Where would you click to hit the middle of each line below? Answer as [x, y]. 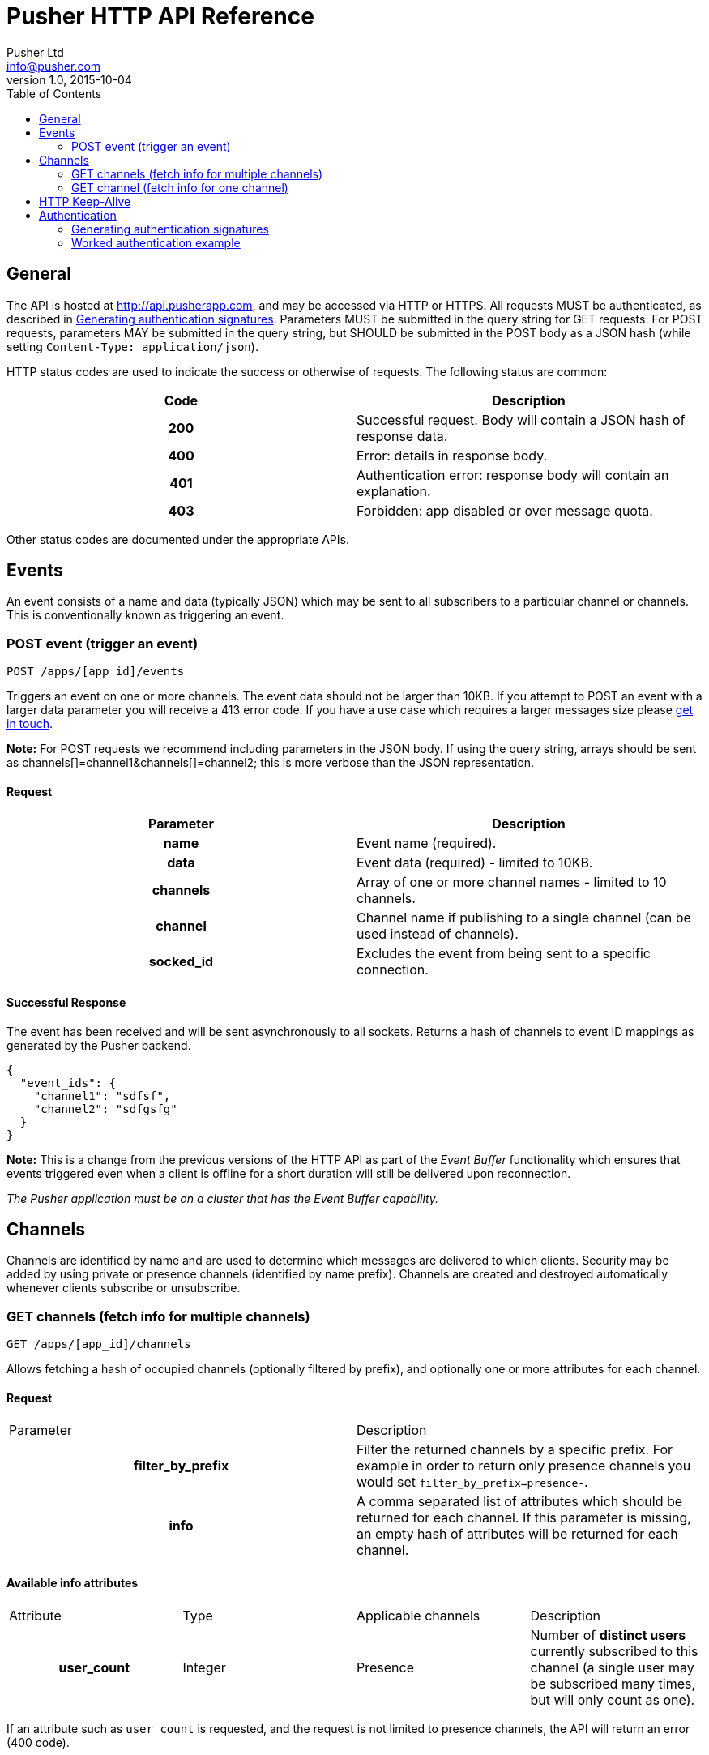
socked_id [181, 962]
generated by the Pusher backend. [99, 1045]
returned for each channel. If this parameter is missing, [524, 1518]
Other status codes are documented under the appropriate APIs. [178, 539]
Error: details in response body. [452, 455]
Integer [204, 1667]
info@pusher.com [54, 66]
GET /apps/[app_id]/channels [99, 1344]
